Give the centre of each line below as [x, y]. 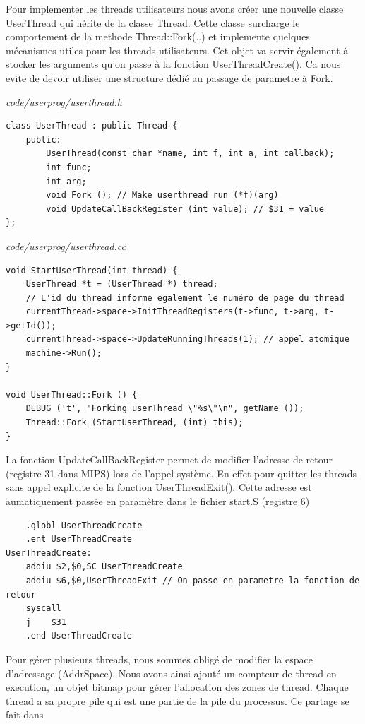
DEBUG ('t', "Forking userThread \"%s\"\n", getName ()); [165, 409]
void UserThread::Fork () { [72, 394]
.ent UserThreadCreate [79, 539]
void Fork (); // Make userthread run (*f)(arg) [162, 195]
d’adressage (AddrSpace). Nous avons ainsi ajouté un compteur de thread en [171, 673]
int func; [69, 167]
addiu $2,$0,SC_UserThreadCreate [104, 567]
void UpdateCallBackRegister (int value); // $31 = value [185, 209]
